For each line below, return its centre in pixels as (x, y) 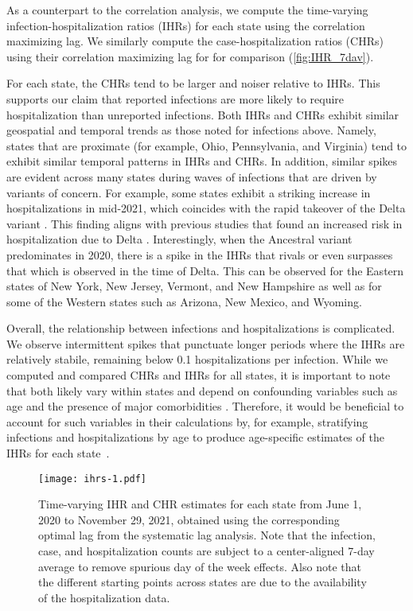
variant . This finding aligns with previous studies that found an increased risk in (205, 223)
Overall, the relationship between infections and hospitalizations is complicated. (201, 328)
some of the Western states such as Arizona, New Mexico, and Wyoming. (184, 301)
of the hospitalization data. (104, 597)
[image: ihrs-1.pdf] (93, 479)
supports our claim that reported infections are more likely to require (175, 98)
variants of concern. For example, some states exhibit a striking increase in (189, 192)
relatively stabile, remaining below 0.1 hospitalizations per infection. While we (197, 359)
